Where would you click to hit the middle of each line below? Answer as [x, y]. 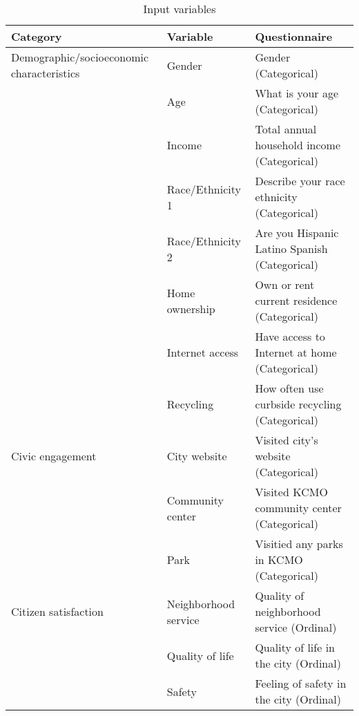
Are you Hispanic [297, 233]
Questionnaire [294, 36]
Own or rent [285, 284]
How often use [289, 388]
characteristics [46, 73]
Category [37, 36]
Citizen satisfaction [57, 611]
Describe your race [300, 181]
